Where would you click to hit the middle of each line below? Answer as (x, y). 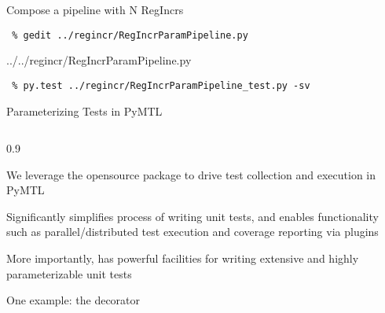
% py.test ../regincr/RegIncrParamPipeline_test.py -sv (161, 85)
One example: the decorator (73, 300)
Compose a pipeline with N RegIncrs (95, 9)
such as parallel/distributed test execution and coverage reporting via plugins (192, 232)
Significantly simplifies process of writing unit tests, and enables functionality (192, 216)
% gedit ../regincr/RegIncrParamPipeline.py (130, 35)
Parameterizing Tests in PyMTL (84, 110)
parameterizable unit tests (69, 273)
